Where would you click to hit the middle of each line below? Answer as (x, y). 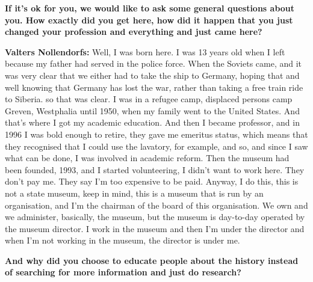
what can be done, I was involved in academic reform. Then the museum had (147, 158)
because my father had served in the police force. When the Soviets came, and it (153, 63)
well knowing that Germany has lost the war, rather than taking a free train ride (154, 87)
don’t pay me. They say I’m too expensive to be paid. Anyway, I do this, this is (152, 181)
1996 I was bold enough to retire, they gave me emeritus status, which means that (156, 134)
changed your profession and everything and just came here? (134, 32)
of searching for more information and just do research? (123, 272)
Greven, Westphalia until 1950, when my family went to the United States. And (152, 110)
